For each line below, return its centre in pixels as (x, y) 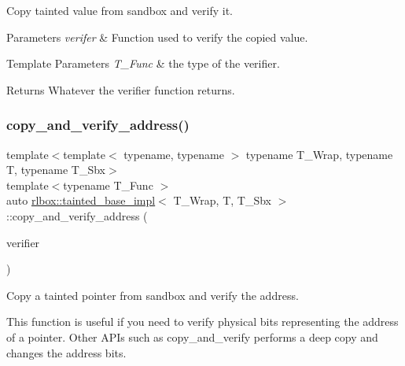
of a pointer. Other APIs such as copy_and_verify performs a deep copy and (192, 336)
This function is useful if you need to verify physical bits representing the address (202, 322)
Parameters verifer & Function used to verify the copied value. (157, 37)
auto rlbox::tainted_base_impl (81, 200)
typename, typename (174, 154)
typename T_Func (108, 185)
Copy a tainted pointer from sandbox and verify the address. (153, 295)
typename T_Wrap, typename (319, 154)
